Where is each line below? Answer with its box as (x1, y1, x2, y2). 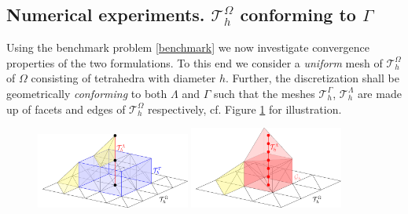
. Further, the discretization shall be (225, 70, 399, 86)
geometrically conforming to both (6, 85, 167, 101)
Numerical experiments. (6, 2, 205, 27)
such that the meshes (213, 85, 315, 101)
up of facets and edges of (6, 100, 126, 117)
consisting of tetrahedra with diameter (31, 70, 216, 86)
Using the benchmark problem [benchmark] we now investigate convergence (6, 39, 369, 56)
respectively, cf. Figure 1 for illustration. (147, 100, 342, 117)
